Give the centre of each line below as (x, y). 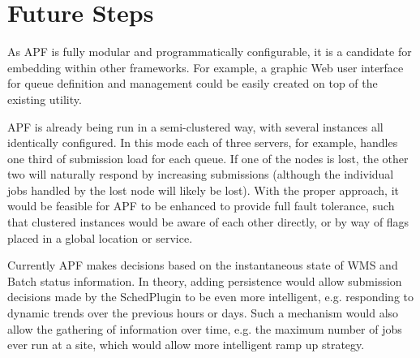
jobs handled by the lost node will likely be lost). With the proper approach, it (204, 190)
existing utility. (45, 99)
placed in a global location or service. (100, 237)
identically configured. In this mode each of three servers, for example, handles (203, 142)
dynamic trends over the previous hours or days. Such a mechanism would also (203, 313)
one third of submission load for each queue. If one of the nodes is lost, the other (208, 158)
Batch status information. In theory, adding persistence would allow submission (205, 280)
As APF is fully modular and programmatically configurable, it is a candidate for (210, 52)
